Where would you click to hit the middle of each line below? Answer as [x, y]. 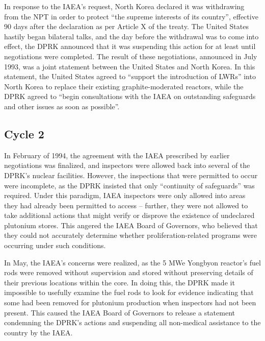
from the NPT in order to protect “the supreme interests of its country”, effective [131, 16]
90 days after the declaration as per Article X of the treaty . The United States [126, 26]
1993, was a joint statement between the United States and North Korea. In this [130, 66]
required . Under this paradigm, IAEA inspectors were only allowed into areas [125, 195]
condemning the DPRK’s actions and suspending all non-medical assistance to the [132, 322]
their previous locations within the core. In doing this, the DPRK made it [120, 282]
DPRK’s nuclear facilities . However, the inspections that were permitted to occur [131, 175]
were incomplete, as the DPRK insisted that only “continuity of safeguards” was [129, 185]
